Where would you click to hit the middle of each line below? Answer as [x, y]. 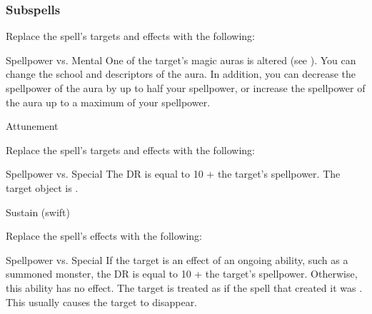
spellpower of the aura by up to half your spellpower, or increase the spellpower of [186, 88]
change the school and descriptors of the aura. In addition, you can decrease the [181, 74]
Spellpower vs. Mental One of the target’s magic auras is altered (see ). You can [181, 60]
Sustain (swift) [38, 212]
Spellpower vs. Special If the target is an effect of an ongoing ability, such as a [177, 259]
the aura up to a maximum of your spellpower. [108, 102]
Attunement [32, 126]
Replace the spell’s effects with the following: [104, 236]
